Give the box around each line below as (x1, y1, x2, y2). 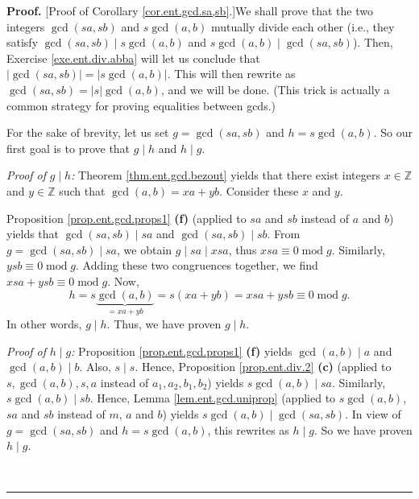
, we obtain (117, 241, 172, 258)
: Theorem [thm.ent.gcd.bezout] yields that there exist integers (71, 167, 380, 184)
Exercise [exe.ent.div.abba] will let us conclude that (6, 49, 260, 66)
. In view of (345, 405, 401, 422)
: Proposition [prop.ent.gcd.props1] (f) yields (71, 342, 292, 359)
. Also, (79, 358, 111, 375)
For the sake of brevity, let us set (6, 124, 169, 141)
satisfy (6, 34, 39, 51)
